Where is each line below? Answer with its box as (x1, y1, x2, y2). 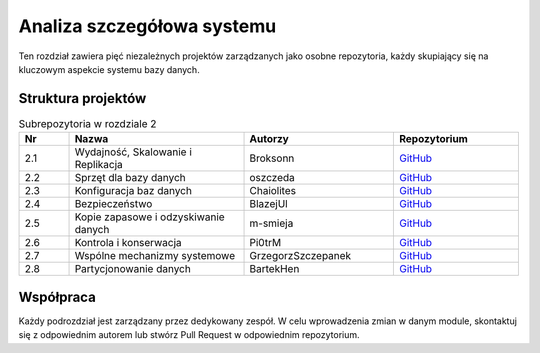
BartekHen (249, 262, 300, 276)
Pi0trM (249, 236, 282, 250)
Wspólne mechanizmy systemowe (74, 249, 235, 263)
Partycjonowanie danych (74, 262, 192, 276)
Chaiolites (249, 184, 297, 198)
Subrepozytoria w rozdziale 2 (18, 117, 157, 131)
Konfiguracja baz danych (74, 184, 192, 198)
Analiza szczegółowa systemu (18, 15, 277, 37)
